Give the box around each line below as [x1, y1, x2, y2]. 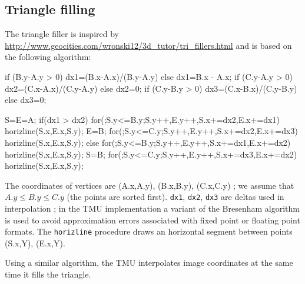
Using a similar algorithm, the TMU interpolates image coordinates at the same [5, 256, 293, 269]
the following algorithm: [5, 51, 91, 63]
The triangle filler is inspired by [5, 28, 119, 40]
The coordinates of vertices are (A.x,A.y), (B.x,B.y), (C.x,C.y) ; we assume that [5, 179, 294, 191]
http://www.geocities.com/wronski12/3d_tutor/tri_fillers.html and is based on [5, 39, 292, 51]
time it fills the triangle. [5, 268, 91, 280]
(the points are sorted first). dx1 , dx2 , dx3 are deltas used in [67, 191, 284, 203]
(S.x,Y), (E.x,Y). [5, 236, 65, 249]
